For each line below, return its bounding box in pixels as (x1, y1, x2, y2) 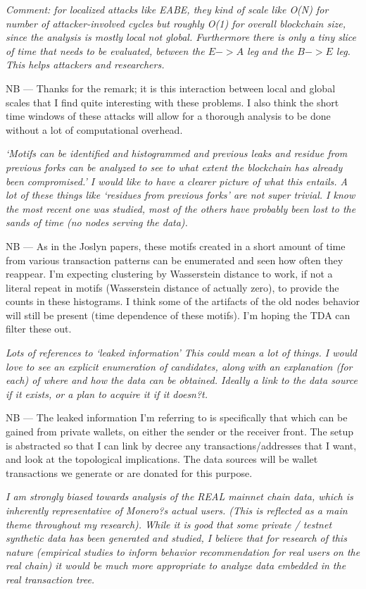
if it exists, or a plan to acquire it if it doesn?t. (6, 386, 208, 401)
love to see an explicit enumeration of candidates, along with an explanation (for (6, 359, 353, 373)
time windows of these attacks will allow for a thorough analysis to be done (6, 108, 331, 123)
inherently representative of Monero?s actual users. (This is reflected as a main (6, 503, 348, 517)
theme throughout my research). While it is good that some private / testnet (6, 516, 332, 531)
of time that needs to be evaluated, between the (6, 43, 205, 58)
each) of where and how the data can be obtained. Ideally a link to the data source (6, 373, 358, 387)
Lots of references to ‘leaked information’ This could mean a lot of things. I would (6, 345, 357, 360)
